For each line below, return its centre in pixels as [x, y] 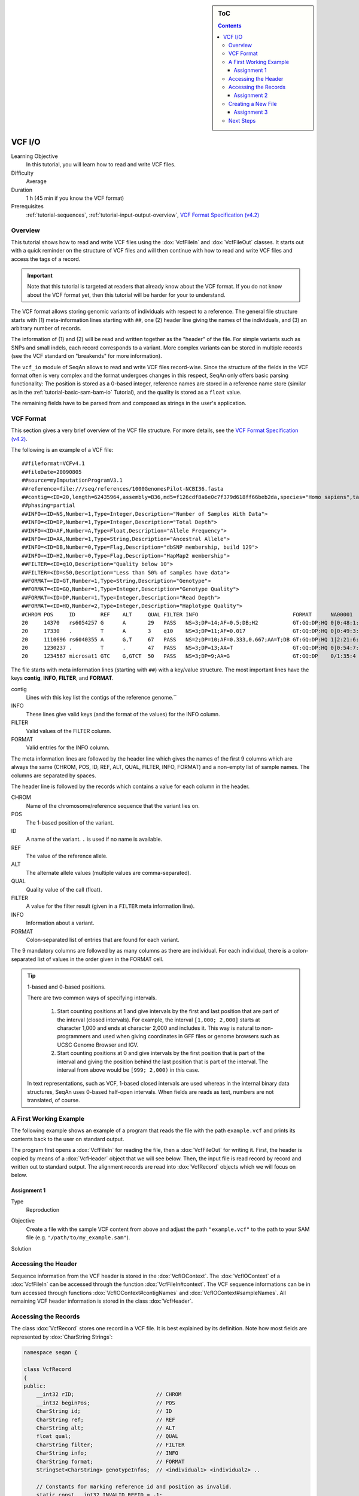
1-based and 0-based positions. [66, 987]
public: [35, 1386]
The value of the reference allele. [67, 856]
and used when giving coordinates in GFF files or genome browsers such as [185, 1036]
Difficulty [22, 173]
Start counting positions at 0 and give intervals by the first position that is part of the [161, 1053]
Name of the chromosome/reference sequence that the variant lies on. [113, 805]
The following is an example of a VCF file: [62, 450]
